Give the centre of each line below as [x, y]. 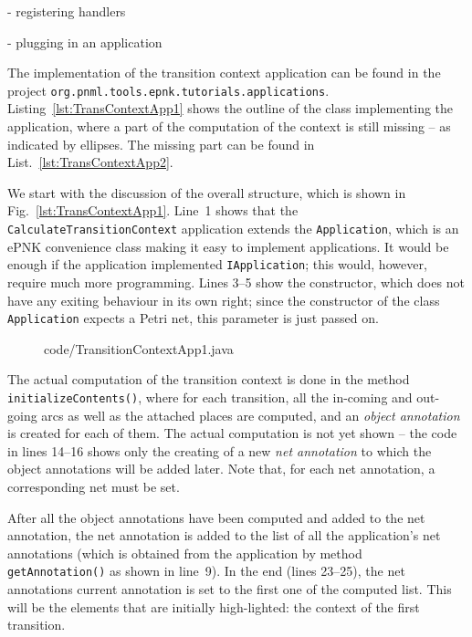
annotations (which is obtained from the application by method [185, 553]
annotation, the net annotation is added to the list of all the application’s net [224, 535]
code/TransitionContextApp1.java [139, 348]
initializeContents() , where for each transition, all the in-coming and [210, 397]
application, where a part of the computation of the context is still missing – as [229, 126]
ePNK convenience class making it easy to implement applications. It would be [228, 246]
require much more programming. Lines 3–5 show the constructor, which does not [236, 282]
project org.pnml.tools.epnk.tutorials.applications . [168, 90]
